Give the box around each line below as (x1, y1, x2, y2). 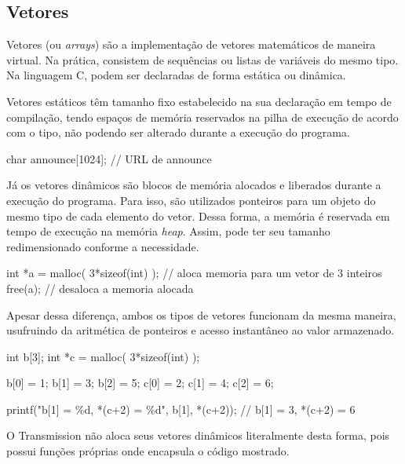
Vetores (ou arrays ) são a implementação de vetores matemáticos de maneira (6, 36, 376, 53)
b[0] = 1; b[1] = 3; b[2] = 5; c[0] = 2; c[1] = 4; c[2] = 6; (6, 374, 274, 391)
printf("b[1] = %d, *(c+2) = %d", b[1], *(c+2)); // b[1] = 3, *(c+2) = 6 (6, 400, 356, 417)
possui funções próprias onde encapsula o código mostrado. (6, 443, 290, 459)
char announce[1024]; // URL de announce (6, 150, 212, 166)
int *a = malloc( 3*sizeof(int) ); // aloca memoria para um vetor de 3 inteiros (6, 265, 382, 281)
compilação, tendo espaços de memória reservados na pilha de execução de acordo (6, 108, 399, 125)
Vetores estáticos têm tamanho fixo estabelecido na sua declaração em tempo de (6, 93, 392, 109)
